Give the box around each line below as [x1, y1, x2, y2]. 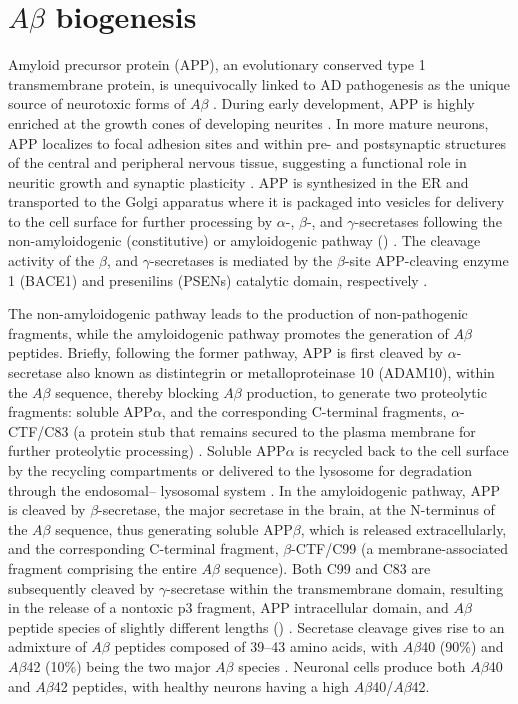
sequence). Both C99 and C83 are [224, 557, 431, 578]
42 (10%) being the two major [26, 655, 211, 676]
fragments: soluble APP [8, 401, 153, 422]
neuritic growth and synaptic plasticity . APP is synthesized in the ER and [8, 171, 469, 192]
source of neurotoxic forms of [8, 93, 186, 114]
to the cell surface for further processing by [8, 210, 273, 231]
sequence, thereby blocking [55, 381, 219, 402]
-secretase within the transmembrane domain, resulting [166, 577, 504, 598]
